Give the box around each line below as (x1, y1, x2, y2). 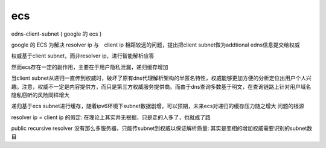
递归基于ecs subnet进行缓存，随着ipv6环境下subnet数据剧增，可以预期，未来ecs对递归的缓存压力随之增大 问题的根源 (11, 103, 304, 110)
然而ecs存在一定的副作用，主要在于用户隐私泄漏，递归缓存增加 (11, 63, 168, 71)
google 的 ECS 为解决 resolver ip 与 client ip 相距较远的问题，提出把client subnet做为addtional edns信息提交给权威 (11, 41, 300, 48)
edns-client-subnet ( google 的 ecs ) (11, 30, 102, 37)
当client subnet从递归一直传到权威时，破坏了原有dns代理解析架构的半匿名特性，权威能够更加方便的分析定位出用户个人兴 (11, 74, 312, 82)
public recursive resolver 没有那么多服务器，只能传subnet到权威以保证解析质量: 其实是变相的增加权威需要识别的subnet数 (11, 124, 313, 132)
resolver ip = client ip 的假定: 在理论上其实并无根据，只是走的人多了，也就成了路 (11, 114, 211, 121)
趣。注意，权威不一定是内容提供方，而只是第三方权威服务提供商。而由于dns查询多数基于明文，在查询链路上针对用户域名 (11, 83, 312, 90)
